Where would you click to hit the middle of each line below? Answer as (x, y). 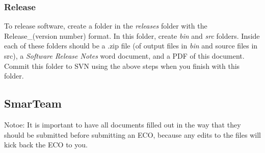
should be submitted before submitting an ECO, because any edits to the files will (132, 134)
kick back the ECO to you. (46, 145)
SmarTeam (33, 103)
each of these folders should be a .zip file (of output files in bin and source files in (131, 46)
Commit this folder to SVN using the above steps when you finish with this (122, 66)
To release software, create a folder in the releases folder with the (106, 26)
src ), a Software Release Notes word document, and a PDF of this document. (124, 56)
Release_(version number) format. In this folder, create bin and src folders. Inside (132, 35)
